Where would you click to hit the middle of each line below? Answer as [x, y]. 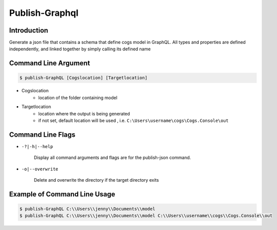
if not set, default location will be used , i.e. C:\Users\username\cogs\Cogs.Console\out [133, 120]
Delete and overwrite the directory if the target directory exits [96, 180]
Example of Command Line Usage [62, 194]
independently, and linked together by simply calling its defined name [80, 49]
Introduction [29, 30]
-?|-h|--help [37, 146]
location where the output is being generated [84, 114]
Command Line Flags [42, 134]
